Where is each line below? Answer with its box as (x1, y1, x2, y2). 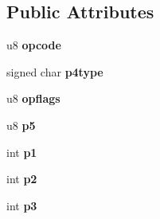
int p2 (6, 170, 37, 187)
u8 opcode (6, 37, 61, 53)
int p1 (6, 143, 37, 160)
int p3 (6, 197, 37, 213)
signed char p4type (6, 63, 103, 80)
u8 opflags (6, 90, 60, 107)
